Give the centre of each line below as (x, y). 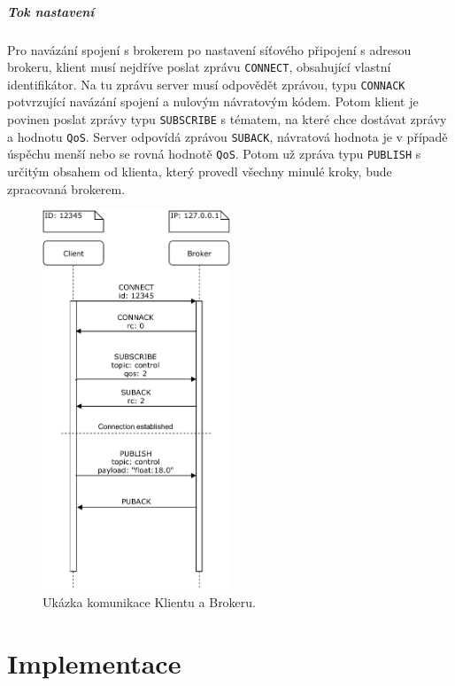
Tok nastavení (51, 11)
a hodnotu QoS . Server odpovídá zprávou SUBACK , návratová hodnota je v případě (227, 136)
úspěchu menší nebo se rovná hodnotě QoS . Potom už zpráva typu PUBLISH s (214, 154)
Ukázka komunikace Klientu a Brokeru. (149, 602)
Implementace (94, 663)
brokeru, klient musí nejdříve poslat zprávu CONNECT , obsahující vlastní (199, 67)
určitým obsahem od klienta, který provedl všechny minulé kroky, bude (200, 171)
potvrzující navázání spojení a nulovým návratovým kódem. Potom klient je (213, 101)
